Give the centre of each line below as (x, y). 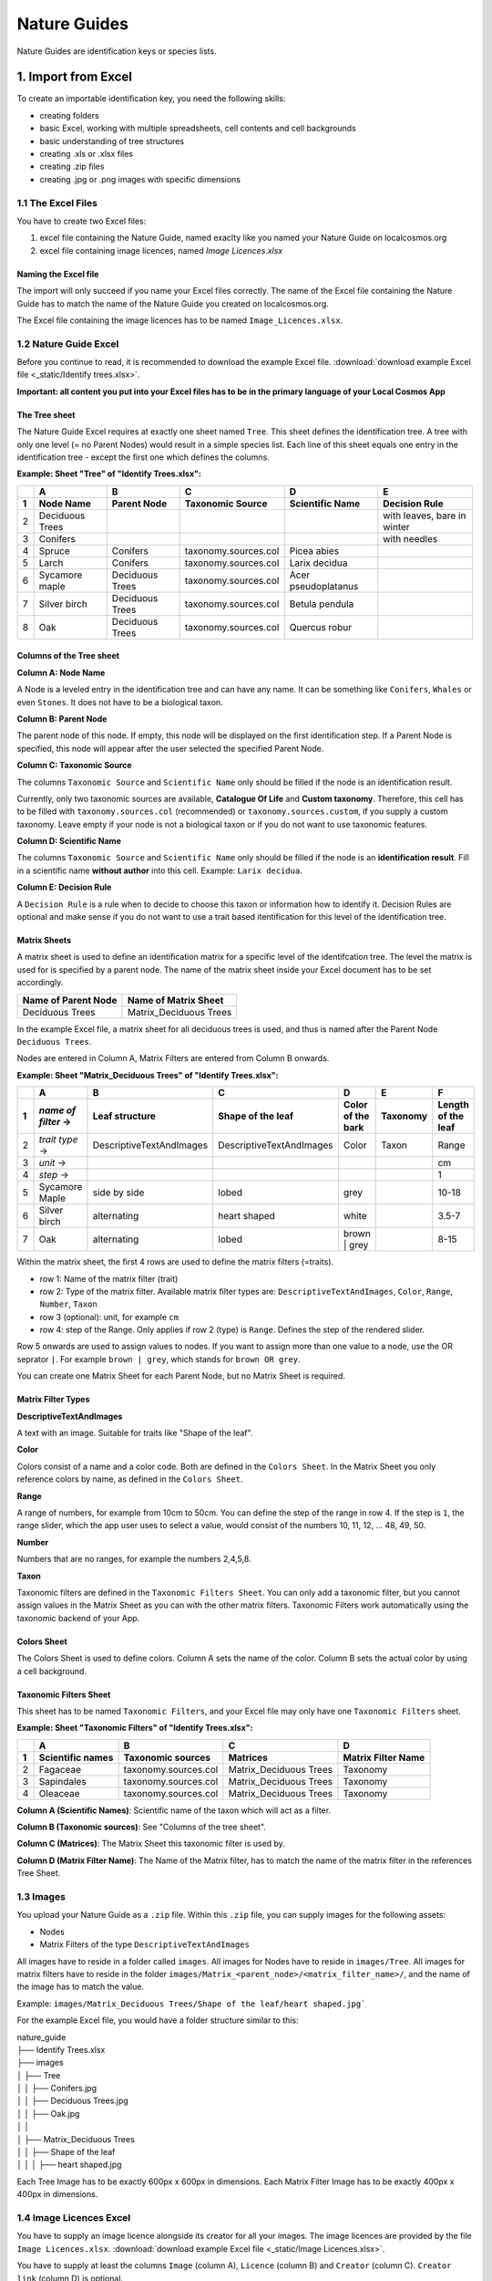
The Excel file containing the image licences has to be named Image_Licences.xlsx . (180, 320)
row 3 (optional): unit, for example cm (109, 1317)
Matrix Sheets (44, 941)
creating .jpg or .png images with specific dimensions (140, 179)
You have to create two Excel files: (82, 221)
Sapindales (62, 1781)
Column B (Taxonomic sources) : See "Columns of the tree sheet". (141, 1827)
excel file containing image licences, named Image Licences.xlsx (161, 250)
